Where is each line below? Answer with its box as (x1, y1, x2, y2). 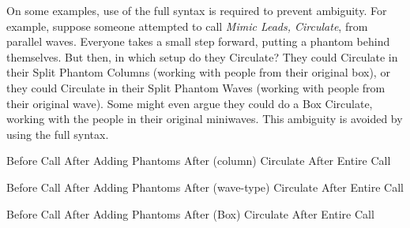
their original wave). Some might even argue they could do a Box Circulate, (6, 95, 373, 111)
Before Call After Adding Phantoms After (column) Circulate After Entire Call (6, 152, 391, 169)
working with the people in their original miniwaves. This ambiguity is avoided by (6, 110, 403, 127)
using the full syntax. (6, 125, 109, 142)
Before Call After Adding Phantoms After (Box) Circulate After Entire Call (6, 205, 374, 222)
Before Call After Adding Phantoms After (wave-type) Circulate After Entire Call (6, 178, 404, 195)
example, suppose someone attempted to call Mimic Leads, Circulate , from (6, 17, 368, 34)
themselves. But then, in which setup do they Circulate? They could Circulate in (6, 48, 398, 65)
